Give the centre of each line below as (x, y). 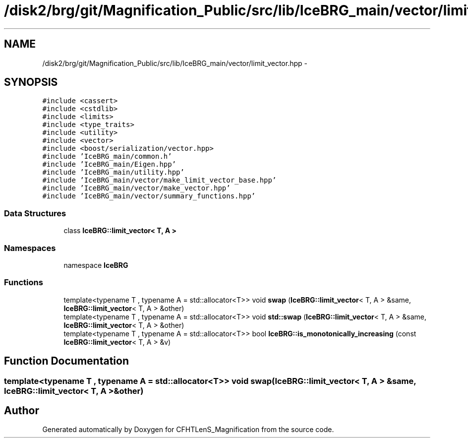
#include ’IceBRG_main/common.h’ (107, 157)
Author (22, 410)
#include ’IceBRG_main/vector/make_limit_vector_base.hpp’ (159, 180)
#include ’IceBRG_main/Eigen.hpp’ (109, 164)
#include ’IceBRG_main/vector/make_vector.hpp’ (136, 188)
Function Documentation (66, 361)
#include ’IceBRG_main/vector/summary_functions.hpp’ (149, 196)
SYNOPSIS (31, 82)
